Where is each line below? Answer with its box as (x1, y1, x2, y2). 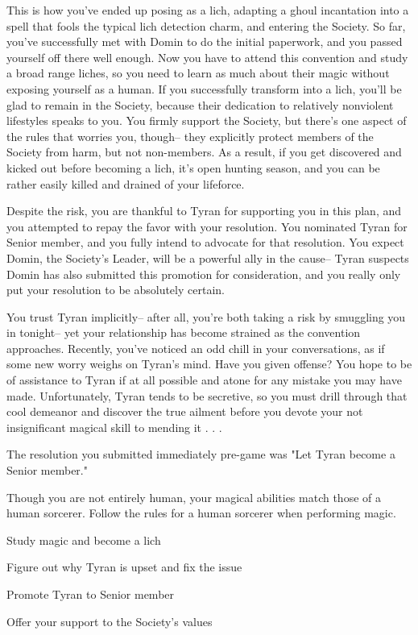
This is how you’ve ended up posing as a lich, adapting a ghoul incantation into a (6, 2, 409, 18)
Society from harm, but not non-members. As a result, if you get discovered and (6, 143, 402, 160)
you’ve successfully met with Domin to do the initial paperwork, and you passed (6, 33, 403, 50)
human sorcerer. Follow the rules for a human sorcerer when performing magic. (6, 504, 396, 521)
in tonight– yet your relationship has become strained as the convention (6, 324, 361, 341)
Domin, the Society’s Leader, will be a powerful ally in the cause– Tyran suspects (6, 249, 409, 266)
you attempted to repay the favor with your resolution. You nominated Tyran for (6, 218, 408, 234)
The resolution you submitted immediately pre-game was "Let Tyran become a (6, 446, 395, 463)
